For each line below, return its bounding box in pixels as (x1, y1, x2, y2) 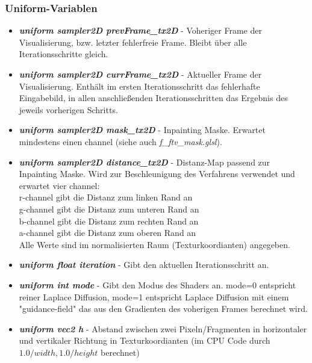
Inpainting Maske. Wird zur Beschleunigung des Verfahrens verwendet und (19, 167, 295, 180)
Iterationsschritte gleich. (19, 48, 108, 60)
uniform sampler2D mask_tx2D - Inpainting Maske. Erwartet (19, 123, 266, 136)
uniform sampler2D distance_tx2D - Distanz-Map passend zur (19, 155, 270, 168)
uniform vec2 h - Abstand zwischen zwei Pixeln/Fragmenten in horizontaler (19, 322, 307, 335)
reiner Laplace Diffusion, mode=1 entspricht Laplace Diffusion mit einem (19, 290, 289, 303)
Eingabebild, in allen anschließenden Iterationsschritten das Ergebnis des (19, 92, 288, 104)
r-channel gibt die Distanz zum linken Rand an (19, 191, 193, 203)
